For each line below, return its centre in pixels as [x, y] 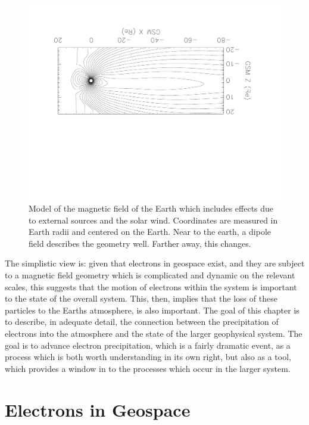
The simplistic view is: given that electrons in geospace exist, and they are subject [155, 263]
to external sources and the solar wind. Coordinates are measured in [153, 220]
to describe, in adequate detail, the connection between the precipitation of [142, 322]
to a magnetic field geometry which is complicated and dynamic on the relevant [150, 275]
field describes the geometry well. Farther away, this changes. [140, 243]
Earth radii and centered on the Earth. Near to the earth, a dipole [150, 232]
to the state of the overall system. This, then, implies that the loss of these [141, 298]
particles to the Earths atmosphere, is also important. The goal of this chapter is [152, 310]
